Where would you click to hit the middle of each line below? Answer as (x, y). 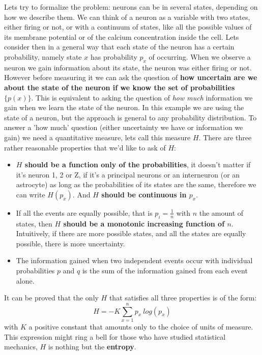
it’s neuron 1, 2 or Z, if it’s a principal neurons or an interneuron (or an (128, 174)
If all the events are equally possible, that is (84, 212)
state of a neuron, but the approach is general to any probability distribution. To (130, 117)
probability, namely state (43, 56)
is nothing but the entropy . (92, 347)
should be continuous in (144, 194)
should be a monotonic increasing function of (144, 223)
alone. (25, 280)
